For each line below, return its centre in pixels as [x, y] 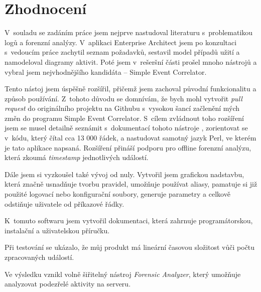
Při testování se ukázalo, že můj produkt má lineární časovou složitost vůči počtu [130, 247]
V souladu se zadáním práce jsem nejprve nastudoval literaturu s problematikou [129, 32]
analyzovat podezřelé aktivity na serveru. [68, 284]
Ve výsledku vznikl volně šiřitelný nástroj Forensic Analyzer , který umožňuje [123, 274]
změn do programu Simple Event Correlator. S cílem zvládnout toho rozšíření [124, 118]
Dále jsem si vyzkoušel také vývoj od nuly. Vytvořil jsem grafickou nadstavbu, [124, 174]
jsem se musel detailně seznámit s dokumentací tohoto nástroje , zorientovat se [126, 128]
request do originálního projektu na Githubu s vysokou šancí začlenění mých [122, 108]
